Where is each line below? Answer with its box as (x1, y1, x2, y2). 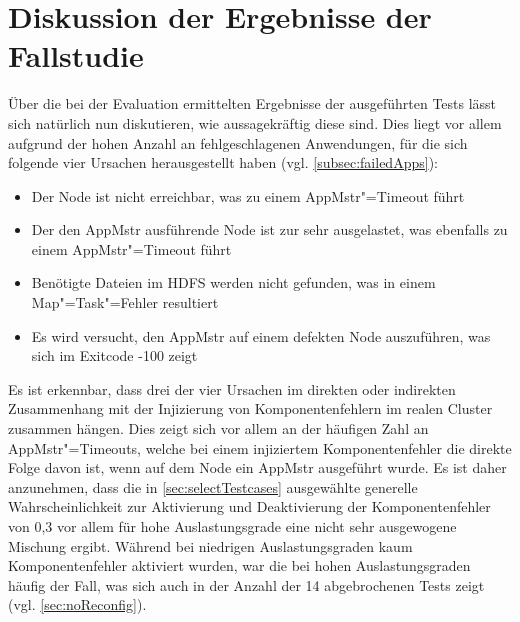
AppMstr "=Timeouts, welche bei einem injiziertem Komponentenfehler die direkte (8, 437, 512, 458)
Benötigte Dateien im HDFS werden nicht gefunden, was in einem (31, 272, 436, 293)
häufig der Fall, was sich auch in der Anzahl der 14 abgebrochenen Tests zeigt (8, 574, 485, 595)
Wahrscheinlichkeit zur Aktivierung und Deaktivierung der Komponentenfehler (8, 496, 491, 517)
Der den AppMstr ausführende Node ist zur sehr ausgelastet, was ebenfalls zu (31, 219, 508, 240)
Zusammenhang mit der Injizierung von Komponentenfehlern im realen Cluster (8, 398, 493, 419)
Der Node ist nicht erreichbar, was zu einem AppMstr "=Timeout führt (31, 185, 465, 206)
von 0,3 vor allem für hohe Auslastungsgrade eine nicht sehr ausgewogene (8, 516, 457, 536)
